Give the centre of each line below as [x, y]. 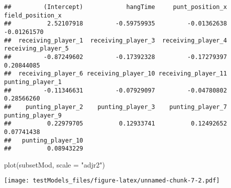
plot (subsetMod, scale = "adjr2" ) [54, 164]
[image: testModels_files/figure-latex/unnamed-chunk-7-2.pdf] [112, 181]
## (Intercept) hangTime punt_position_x [115, 7]
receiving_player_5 [36, 49]
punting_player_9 [33, 115]
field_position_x [33, 15]
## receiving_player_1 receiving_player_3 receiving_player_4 [115, 40]
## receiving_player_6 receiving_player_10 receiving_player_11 [115, 74]
